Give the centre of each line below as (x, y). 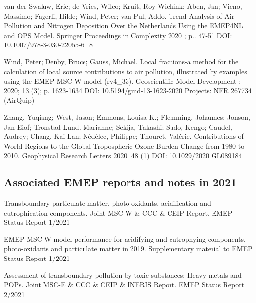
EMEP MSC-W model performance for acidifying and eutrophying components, (125, 238)
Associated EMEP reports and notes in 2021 (121, 182)
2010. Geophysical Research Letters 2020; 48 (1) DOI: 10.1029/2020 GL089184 (123, 155)
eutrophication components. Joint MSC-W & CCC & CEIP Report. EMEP (118, 212)
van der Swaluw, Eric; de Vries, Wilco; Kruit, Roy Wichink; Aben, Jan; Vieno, (123, 6)
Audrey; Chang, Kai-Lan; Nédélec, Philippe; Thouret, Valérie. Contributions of (124, 136)
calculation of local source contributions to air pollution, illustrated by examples (126, 71)
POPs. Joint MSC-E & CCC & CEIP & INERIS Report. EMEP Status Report (124, 284)
